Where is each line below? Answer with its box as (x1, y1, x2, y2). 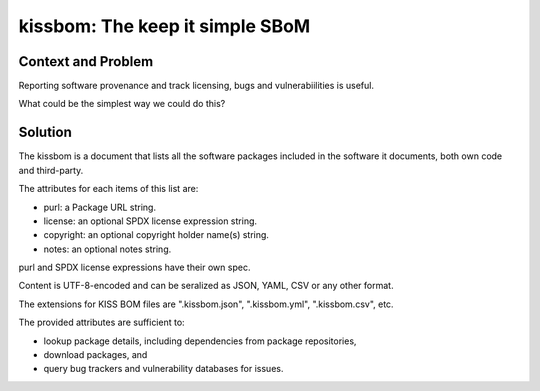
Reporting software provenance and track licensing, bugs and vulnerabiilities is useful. (18, 80, 375, 92)
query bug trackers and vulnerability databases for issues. (43, 363, 284, 375)
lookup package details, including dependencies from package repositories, (43, 335, 357, 347)
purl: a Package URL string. (43, 201, 157, 213)
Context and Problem (18, 53, 154, 70)
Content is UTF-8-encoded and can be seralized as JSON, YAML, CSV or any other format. (18, 280, 394, 292)
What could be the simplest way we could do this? (18, 98, 226, 110)
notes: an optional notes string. (43, 243, 172, 255)
